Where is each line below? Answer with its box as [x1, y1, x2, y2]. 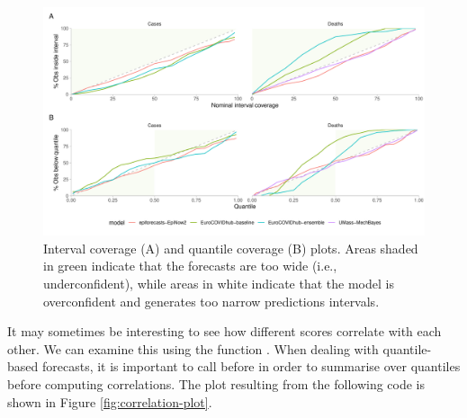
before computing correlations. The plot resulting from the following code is [7, 374, 426, 393]
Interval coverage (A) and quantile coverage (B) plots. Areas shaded [43, 238, 418, 257]
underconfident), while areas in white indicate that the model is [43, 274, 394, 293]
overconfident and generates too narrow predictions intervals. [43, 291, 380, 310]
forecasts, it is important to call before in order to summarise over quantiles [41, 357, 461, 376]
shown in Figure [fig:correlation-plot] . [7, 392, 212, 411]
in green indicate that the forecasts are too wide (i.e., [43, 256, 337, 275]
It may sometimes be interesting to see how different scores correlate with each [7, 322, 442, 341]
